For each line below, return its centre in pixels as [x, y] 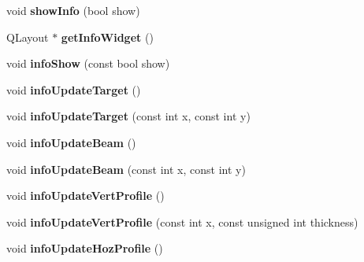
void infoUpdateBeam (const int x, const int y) [126, 169]
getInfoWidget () [107, 37]
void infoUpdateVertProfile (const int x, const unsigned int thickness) [182, 221]
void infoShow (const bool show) [88, 63]
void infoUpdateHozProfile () [85, 248]
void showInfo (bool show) [73, 10]
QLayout [28, 37]
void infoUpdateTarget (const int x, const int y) [128, 116]
